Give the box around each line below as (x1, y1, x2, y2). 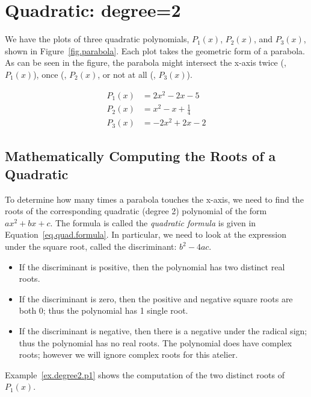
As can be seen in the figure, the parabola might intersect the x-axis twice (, (5, 56, 286, 69)
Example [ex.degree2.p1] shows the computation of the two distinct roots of (5, 368, 285, 381)
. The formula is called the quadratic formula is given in (50, 216, 256, 229)
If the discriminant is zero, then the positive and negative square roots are (19, 292, 293, 305)
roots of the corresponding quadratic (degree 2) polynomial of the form (5, 205, 267, 217)
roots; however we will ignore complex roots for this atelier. (19, 348, 238, 361)
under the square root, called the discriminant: (5, 240, 177, 253)
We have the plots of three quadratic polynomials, (5, 33, 189, 45)
